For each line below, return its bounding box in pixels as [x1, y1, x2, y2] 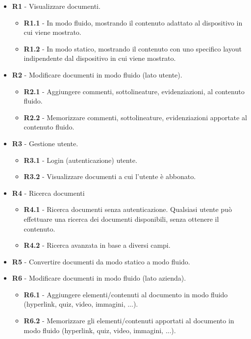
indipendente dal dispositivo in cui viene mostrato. [24, 53, 176, 63]
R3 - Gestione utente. [12, 138, 78, 148]
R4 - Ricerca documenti [12, 187, 85, 198]
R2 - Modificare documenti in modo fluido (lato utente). [12, 69, 182, 79]
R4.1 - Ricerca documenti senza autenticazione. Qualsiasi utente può [24, 204, 232, 214]
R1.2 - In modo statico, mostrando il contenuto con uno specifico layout [24, 43, 242, 53]
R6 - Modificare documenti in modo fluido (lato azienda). [12, 273, 186, 283]
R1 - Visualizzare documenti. [12, 1, 100, 11]
